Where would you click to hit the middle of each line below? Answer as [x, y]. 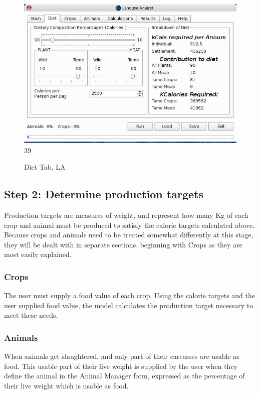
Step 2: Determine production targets [104, 194]
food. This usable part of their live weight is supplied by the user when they [121, 366]
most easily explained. [38, 254]
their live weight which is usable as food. [66, 386]
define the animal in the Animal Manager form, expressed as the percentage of [124, 376]
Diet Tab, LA [45, 167]
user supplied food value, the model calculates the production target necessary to [129, 305]
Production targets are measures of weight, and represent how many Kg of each [126, 215]
